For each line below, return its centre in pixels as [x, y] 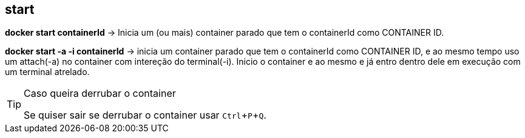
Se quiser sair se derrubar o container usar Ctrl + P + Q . [145, 115]
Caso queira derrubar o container [100, 94]
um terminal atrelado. [47, 72]
